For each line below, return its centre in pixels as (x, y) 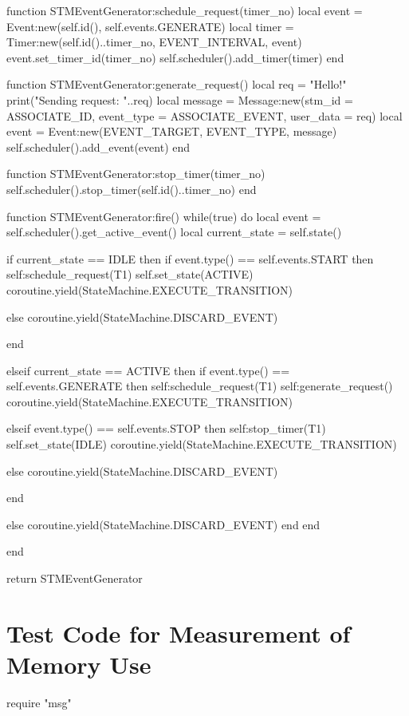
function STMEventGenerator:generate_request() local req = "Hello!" (177, 84)
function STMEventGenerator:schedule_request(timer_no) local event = (185, 10)
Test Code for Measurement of (179, 633)
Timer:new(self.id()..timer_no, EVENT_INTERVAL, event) (154, 42)
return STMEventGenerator (75, 578)
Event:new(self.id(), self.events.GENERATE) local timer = (150, 26)
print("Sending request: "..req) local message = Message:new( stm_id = (180, 99)
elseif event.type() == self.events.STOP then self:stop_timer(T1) (166, 428)
